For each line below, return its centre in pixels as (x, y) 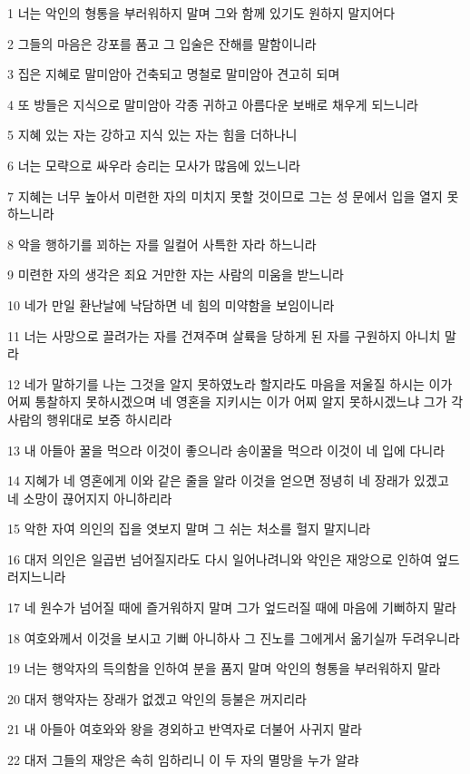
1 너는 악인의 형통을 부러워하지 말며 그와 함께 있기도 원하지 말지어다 (201, 13)
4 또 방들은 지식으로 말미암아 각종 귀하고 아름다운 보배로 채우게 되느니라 (213, 104)
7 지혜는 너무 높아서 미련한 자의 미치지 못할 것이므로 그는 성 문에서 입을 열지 (225, 196)
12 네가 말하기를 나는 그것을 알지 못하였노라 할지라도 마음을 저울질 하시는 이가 (230, 383)
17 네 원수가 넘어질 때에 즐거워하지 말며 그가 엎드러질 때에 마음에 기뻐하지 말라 (232, 607)
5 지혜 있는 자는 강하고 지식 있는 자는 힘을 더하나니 (152, 135)
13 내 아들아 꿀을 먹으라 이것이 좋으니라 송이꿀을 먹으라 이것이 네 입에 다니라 (226, 450)
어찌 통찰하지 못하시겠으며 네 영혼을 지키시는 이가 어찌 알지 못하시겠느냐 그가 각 (235, 402)
